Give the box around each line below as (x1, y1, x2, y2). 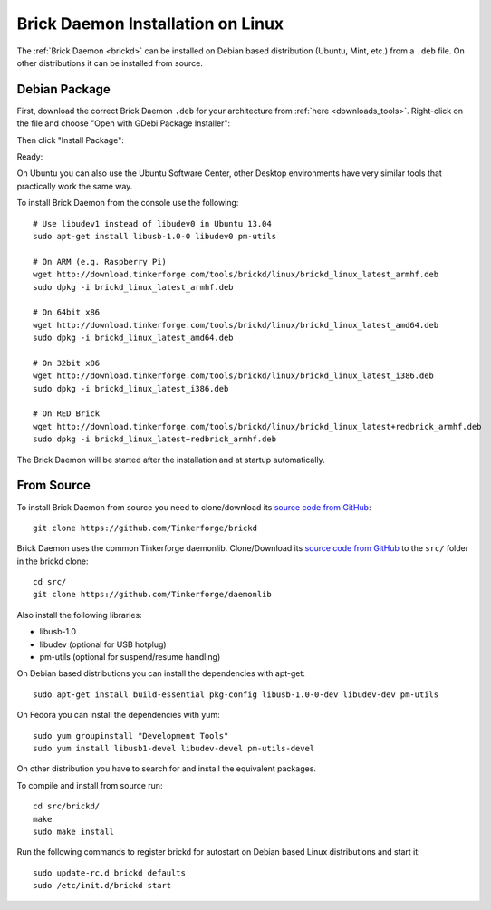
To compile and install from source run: (16, 779, 163, 790)
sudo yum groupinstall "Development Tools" (33, 731, 229, 741)
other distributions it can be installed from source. (16, 57, 204, 68)
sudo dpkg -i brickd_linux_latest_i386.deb (33, 383, 229, 393)
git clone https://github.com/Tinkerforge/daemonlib (33, 589, 272, 600)
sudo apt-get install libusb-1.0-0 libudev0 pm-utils (33, 231, 276, 241)
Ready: (16, 151, 43, 162)
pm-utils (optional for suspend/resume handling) (39, 652, 221, 663)
